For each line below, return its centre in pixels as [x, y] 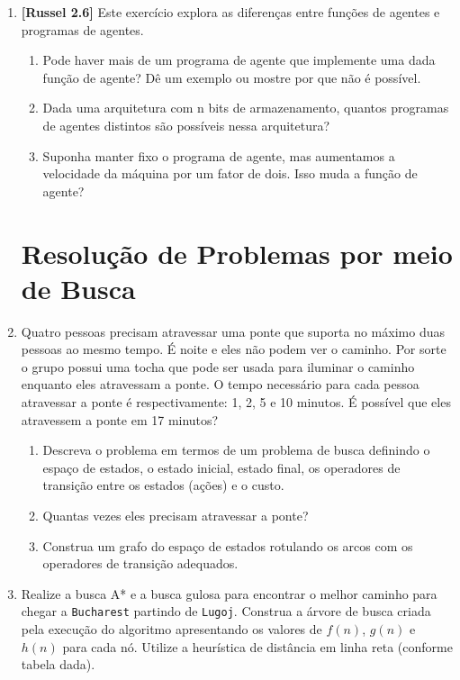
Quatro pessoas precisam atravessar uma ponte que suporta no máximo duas [233, 331]
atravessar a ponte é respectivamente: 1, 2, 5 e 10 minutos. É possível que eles [236, 402]
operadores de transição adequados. [140, 563]
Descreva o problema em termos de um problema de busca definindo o [236, 450]
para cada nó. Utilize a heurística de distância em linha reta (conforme [257, 646]
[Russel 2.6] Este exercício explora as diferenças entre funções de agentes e [230, 12]
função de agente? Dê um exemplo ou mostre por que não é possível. [232, 77]
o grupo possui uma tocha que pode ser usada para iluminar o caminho [218, 366]
